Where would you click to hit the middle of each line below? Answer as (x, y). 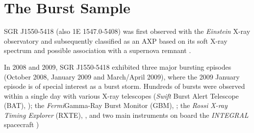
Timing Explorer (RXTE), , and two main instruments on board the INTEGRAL (126, 115)
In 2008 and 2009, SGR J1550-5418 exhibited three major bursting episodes (118, 66)
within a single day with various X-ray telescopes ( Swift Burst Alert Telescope (121, 95)
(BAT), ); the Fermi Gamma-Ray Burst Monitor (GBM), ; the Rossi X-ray (116, 105)
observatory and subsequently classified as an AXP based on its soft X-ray (116, 40)
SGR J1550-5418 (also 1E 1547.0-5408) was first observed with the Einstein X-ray (127, 31)
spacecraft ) (22, 124)
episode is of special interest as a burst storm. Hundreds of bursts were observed (125, 86)
